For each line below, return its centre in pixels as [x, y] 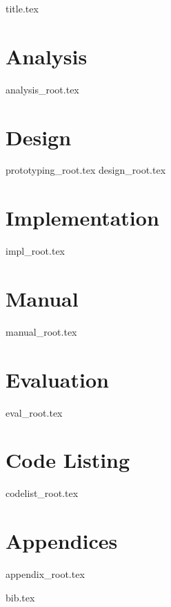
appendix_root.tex [45, 574]
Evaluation [57, 379]
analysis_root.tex [42, 89]
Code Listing [68, 460]
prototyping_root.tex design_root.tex [86, 170]
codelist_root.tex [42, 493]
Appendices [62, 541]
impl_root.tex [36, 251]
